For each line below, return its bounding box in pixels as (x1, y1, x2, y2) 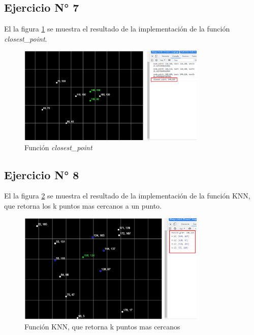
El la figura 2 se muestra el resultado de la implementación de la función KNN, (4, 190, 250, 201)
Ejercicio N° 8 (4, 166, 79, 182)
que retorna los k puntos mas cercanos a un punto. (4, 200, 162, 211)
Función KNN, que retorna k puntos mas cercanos (24, 321, 180, 331)
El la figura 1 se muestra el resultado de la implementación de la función (4, 23, 230, 34)
